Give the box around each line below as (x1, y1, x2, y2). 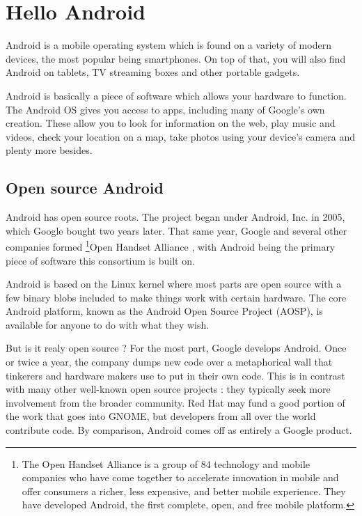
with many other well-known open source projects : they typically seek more (6, 382, 331, 396)
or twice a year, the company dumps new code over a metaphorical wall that (6, 354, 333, 369)
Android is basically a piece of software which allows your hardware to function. (6, 88, 347, 102)
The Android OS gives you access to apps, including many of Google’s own (6, 102, 325, 116)
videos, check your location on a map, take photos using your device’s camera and (6, 129, 356, 143)
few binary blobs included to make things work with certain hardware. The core (6, 290, 347, 304)
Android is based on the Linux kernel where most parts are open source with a (6, 276, 342, 291)
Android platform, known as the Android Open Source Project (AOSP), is (6, 304, 323, 318)
